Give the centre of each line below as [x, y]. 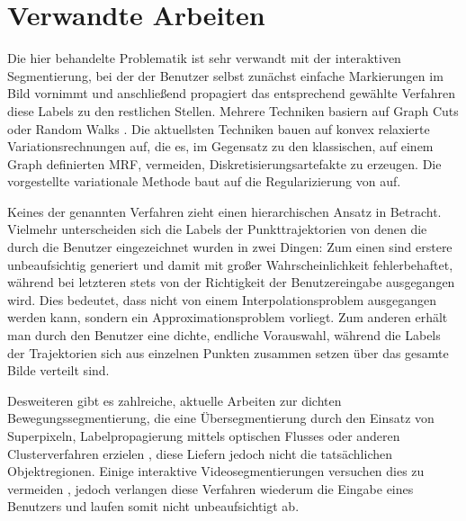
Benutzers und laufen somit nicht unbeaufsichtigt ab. [153, 506]
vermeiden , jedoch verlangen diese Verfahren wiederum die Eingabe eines [211, 488]
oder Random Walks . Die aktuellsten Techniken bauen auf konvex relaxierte [219, 128]
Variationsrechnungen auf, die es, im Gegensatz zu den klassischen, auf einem [220, 146]
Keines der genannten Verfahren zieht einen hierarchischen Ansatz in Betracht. [224, 211]
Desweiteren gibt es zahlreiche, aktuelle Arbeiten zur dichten [175, 400]
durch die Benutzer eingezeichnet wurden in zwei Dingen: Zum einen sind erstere [230, 247]
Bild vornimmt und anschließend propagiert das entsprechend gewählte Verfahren [232, 93]
